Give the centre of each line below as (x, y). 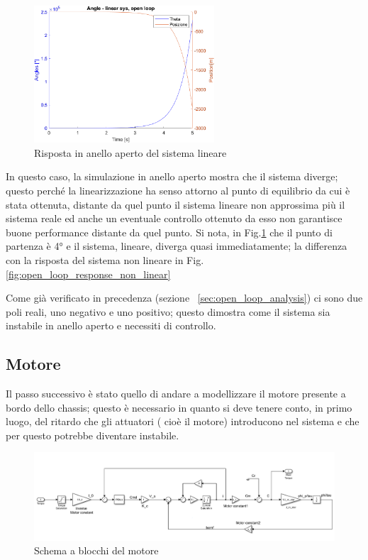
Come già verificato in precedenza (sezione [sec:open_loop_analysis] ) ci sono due (184, 298)
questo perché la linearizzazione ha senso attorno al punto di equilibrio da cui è (178, 190)
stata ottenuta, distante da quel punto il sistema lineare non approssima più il (175, 204)
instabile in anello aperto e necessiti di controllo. (111, 325)
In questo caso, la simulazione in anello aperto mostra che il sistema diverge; (172, 176)
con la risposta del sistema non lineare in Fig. (105, 259)
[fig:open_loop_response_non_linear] (88, 274)
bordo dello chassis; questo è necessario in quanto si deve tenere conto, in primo (179, 407)
